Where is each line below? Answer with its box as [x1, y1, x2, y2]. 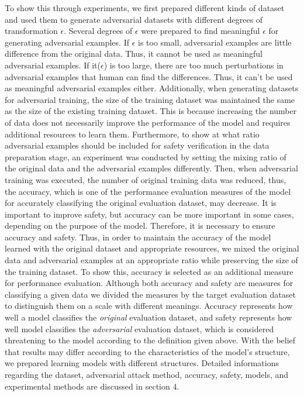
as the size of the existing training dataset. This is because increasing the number [5, 105, 297, 117]
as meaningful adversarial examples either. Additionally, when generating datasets [5, 82, 299, 94]
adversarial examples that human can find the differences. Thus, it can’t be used [5, 70, 293, 82]
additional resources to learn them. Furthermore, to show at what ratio [5, 128, 260, 140]
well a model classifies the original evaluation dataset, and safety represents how [5, 311, 292, 323]
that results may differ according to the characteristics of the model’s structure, [5, 345, 290, 357]
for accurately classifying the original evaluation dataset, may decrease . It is [5, 197, 277, 209]
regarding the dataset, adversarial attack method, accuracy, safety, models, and [5, 369, 289, 380]
